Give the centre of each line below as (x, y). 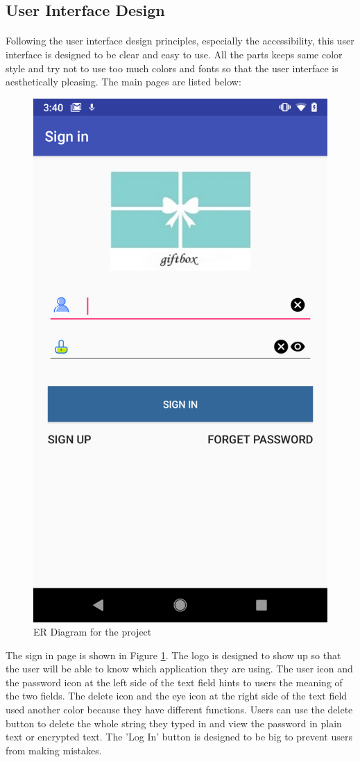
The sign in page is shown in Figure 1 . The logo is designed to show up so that (173, 655)
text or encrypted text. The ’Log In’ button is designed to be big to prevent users (179, 737)
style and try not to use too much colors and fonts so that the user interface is (172, 68)
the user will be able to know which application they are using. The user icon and (179, 669)
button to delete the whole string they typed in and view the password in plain (174, 723)
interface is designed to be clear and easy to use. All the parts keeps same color (174, 54)
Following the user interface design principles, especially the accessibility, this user (180, 41)
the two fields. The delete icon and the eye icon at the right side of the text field (177, 696)
